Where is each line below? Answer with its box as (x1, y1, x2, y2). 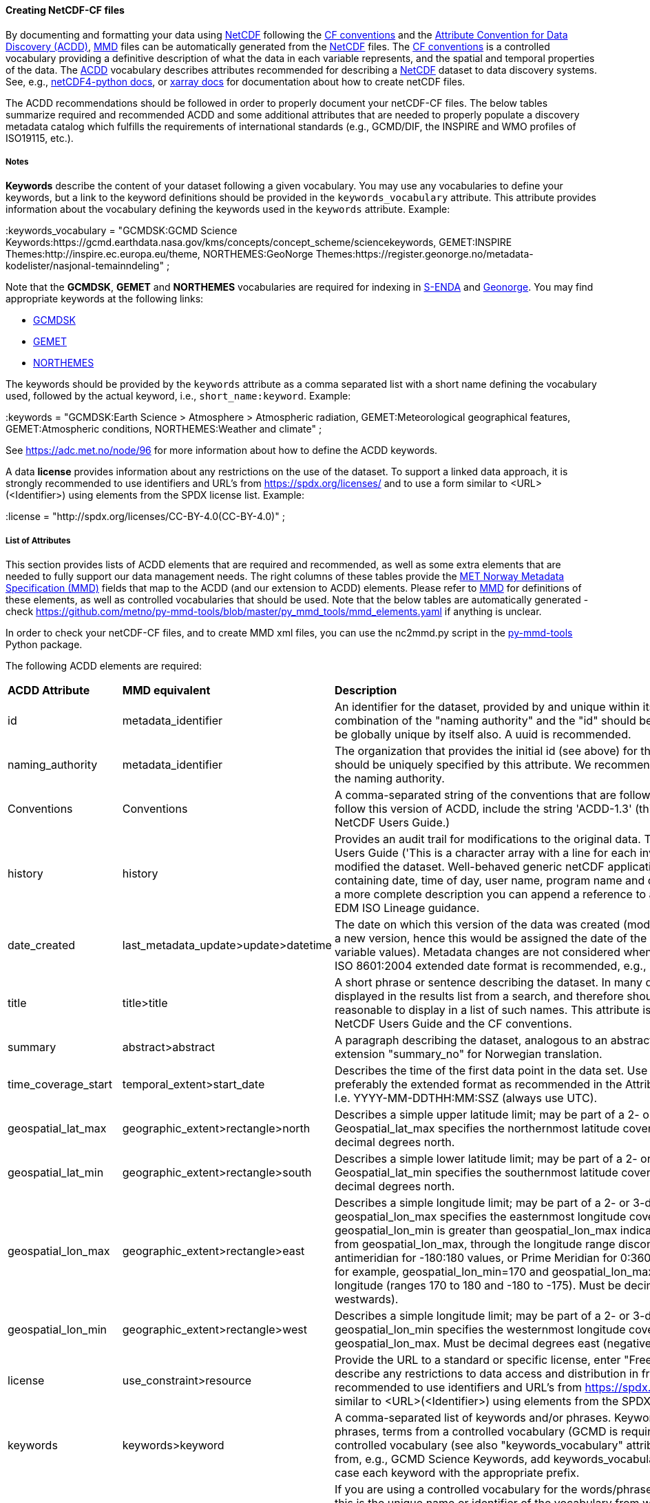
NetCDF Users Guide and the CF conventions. (334, 1017, 572, 1031)
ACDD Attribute (8, 683, 90, 698)
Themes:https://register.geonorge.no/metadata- (315, 248, 534, 260)
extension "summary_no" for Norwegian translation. (334, 1047, 602, 1061)
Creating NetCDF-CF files (6, 4, 125, 16)
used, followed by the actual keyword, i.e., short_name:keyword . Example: (6, 390, 351, 402)
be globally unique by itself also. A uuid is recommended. (334, 727, 631, 742)
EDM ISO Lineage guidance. (334, 901, 480, 915)
